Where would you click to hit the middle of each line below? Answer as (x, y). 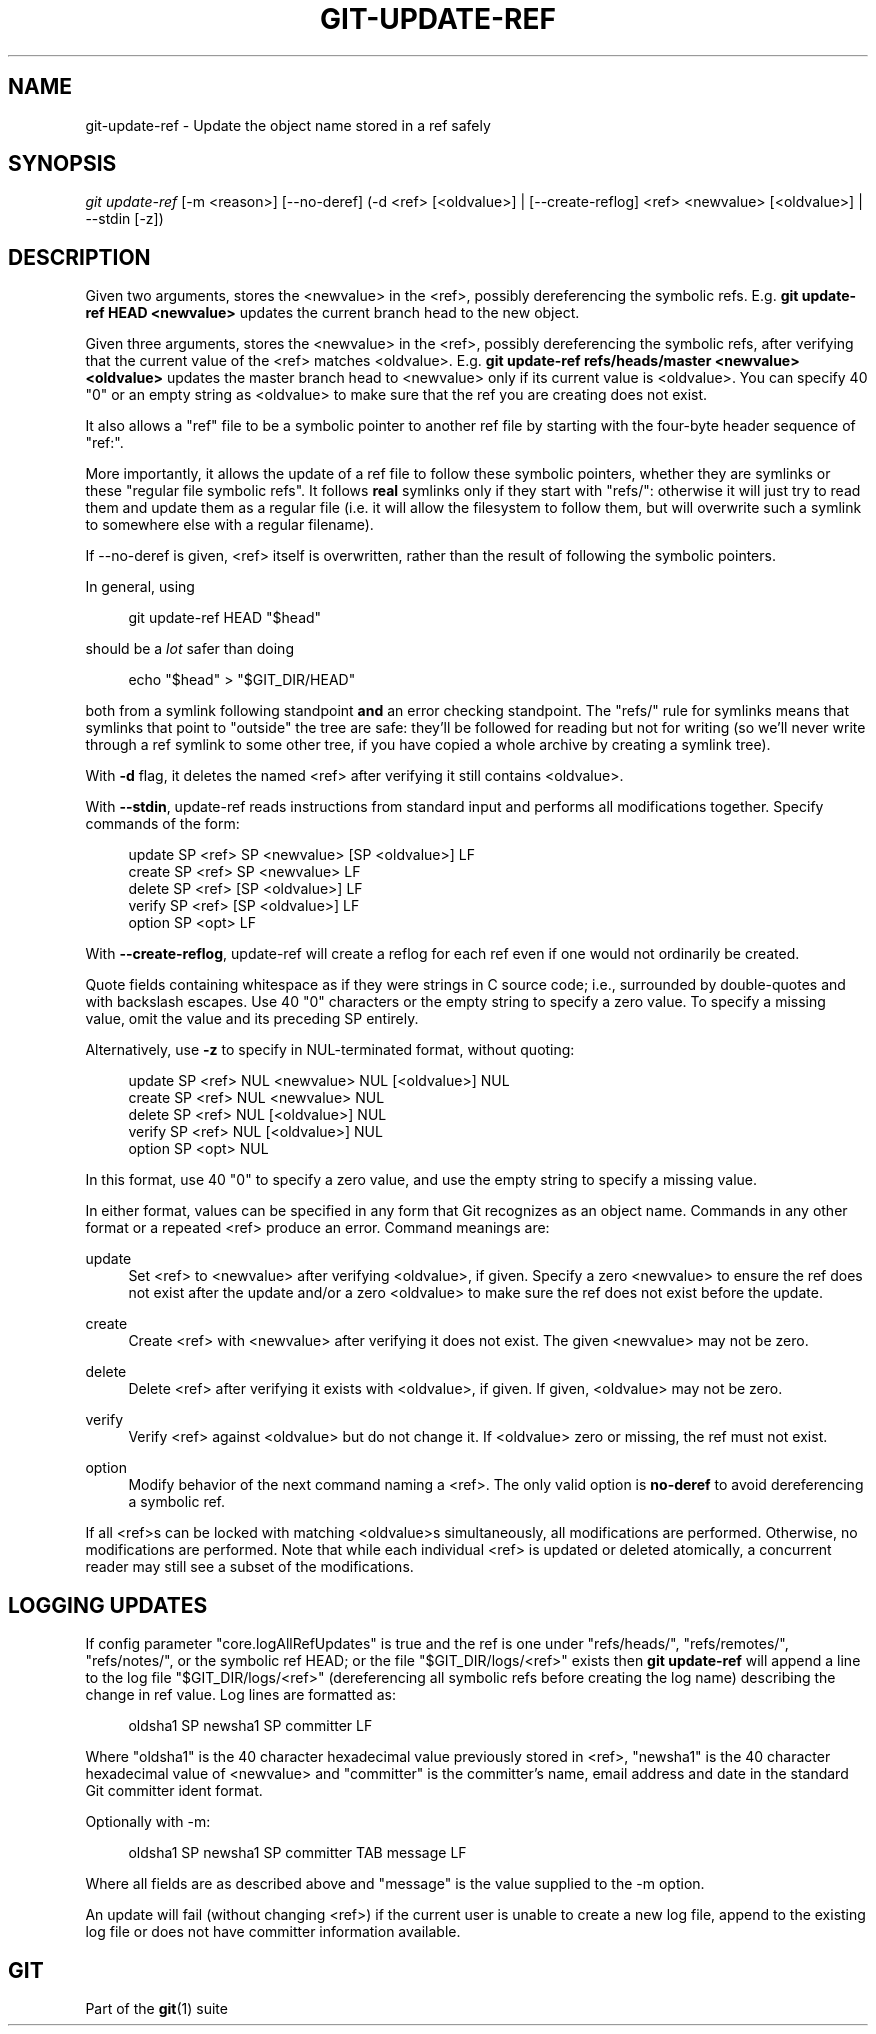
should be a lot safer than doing (189, 649)
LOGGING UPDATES (108, 1605)
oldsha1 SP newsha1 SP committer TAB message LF (297, 1853)
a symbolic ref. (177, 1502)
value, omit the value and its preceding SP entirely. (252, 1019)
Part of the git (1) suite (156, 2008)
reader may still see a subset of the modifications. (249, 1567)
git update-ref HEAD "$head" (225, 618)
